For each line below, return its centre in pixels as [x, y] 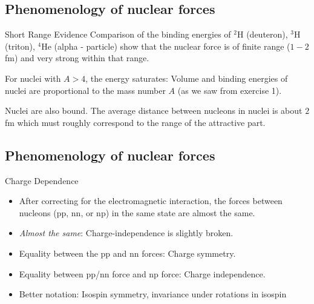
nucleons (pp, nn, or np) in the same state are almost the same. [137, 212]
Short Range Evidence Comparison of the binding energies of [118, 34]
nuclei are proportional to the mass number [85, 90]
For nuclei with [33, 78]
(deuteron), [267, 34]
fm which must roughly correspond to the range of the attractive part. [135, 122]
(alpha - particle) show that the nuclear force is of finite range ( [172, 46]
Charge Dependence [42, 180]
